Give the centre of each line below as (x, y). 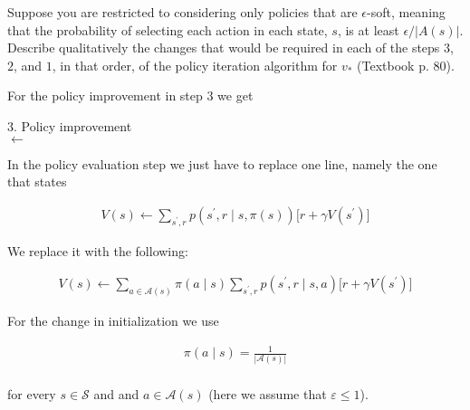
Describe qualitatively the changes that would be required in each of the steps (224, 48)
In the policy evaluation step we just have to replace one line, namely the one (222, 163)
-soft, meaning (406, 12)
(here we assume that (268, 393)
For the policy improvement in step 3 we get (130, 95)
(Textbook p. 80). (406, 65)
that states (37, 181)
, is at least (368, 29)
